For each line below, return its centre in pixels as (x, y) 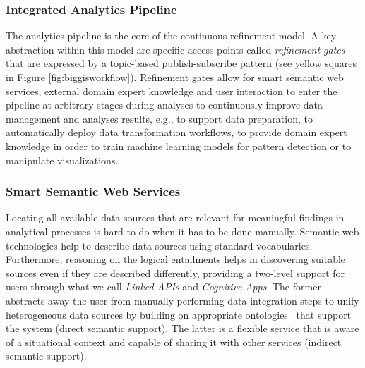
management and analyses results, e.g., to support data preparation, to (159, 118)
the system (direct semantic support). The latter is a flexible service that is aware (182, 328)
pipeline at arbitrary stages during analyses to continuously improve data (164, 105)
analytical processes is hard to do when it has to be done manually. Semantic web (182, 231)
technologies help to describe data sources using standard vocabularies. (159, 245)
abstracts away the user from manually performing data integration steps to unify (182, 300)
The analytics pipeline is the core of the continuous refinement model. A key (171, 36)
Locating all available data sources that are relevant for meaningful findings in (175, 217)
